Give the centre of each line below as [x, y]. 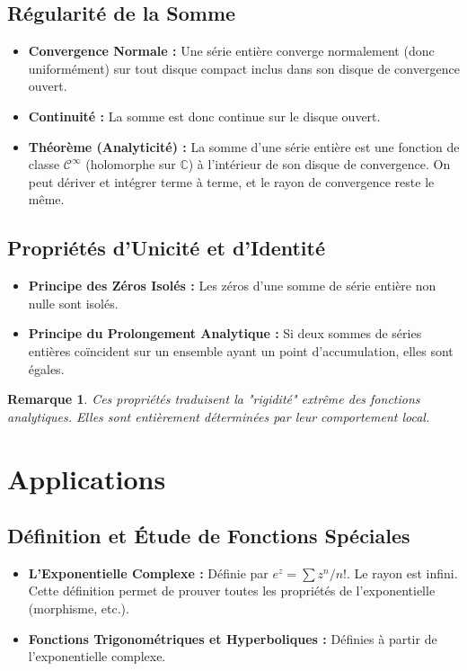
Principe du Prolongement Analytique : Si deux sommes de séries [225, 333]
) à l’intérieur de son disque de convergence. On [319, 164]
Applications [87, 478]
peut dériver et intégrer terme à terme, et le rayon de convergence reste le [231, 181]
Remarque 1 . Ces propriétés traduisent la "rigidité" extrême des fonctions [214, 399]
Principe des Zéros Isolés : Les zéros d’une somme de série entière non [232, 286]
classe [44, 164]
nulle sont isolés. [73, 303]
